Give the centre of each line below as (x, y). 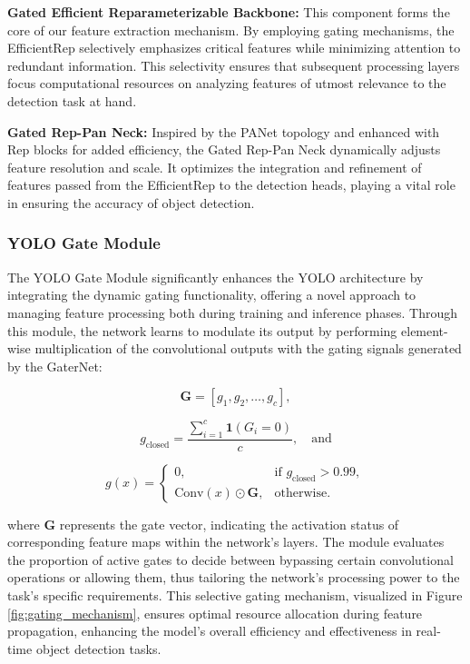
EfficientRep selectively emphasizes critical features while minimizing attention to (234, 48)
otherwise (301, 493)
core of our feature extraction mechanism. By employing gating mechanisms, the (231, 30)
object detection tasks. (98, 648)
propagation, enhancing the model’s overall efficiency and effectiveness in (210, 631)
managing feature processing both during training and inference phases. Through (233, 312)
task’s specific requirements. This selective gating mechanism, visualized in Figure (235, 595)
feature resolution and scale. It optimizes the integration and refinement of (215, 167)
